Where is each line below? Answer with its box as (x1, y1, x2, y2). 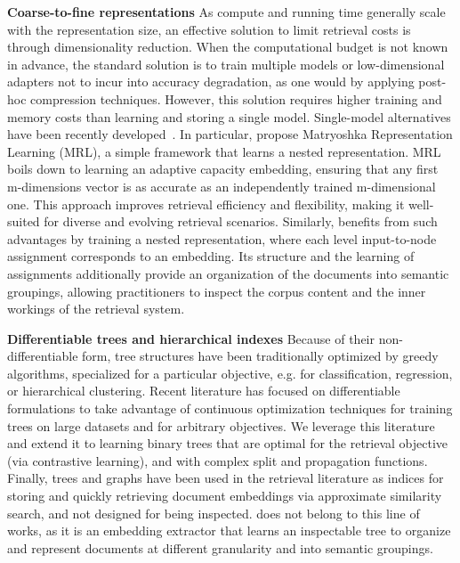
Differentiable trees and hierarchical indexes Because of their (7, 329, 375, 347)
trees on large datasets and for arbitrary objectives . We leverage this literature (7, 416, 435, 435)
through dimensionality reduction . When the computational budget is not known (7, 37, 448, 56)
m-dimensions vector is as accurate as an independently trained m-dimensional (7, 176, 436, 195)
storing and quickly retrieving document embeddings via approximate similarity (7, 486, 442, 505)
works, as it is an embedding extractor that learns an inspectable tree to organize (7, 521, 451, 540)
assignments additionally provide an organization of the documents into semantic (7, 264, 449, 282)
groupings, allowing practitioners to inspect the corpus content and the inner (7, 281, 426, 300)
